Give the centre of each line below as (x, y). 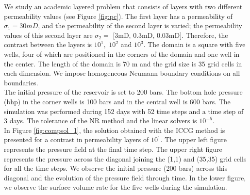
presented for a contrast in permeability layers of (76, 139)
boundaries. (21, 82)
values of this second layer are (48, 35)
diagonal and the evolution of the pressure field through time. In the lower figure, (125, 177)
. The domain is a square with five (194, 44)
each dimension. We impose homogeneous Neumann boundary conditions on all (122, 73)
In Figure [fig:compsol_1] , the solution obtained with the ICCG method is (115, 130)
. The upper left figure (193, 139)
